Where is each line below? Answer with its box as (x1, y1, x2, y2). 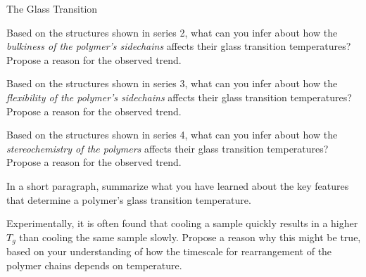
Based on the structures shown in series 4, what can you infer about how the (6, 127, 338, 142)
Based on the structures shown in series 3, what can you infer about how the (6, 76, 338, 91)
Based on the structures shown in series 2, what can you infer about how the (6, 25, 338, 39)
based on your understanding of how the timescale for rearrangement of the (6, 244, 332, 259)
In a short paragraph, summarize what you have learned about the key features (6, 178, 349, 193)
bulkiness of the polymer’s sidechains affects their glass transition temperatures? (6, 39, 351, 53)
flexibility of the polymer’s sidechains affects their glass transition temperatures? (6, 89, 352, 104)
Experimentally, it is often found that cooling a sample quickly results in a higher (6, 216, 358, 231)
